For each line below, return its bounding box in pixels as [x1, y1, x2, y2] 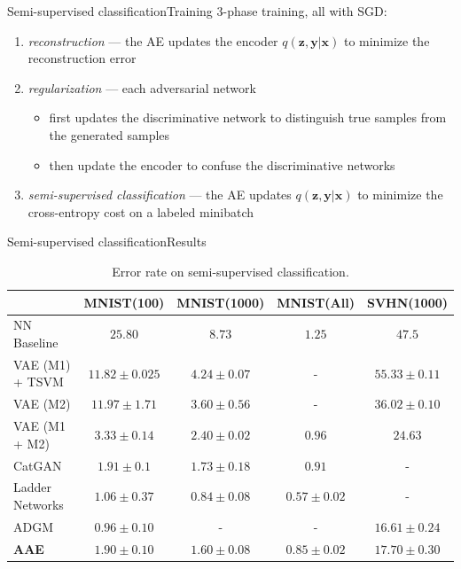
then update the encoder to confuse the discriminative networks [49, 155, 395, 174]
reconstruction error [27, 49, 137, 67]
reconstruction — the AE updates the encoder [27, 31, 278, 50]
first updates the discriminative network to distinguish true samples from [49, 108, 447, 127]
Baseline [13, 332, 59, 351]
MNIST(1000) [176, 292, 265, 311]
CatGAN [13, 456, 62, 474]
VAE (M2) [13, 394, 71, 413]
